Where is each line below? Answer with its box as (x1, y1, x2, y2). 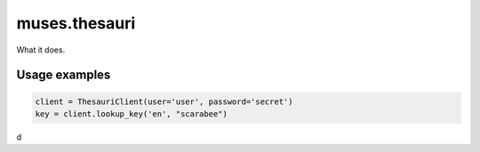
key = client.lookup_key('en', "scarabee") (35, 108, 228, 119)
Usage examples (16, 68, 111, 83)
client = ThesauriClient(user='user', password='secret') (35, 96, 293, 107)
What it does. (16, 44, 66, 55)
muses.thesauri (16, 13, 136, 33)
